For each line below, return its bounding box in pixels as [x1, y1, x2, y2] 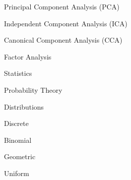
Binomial [4, 134, 32, 145]
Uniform [4, 168, 29, 178]
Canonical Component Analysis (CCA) [4, 35, 123, 45]
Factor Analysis [4, 51, 52, 61]
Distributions [4, 101, 44, 112]
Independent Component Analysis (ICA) [4, 18, 128, 28]
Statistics [4, 68, 32, 78]
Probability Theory [4, 84, 63, 95]
